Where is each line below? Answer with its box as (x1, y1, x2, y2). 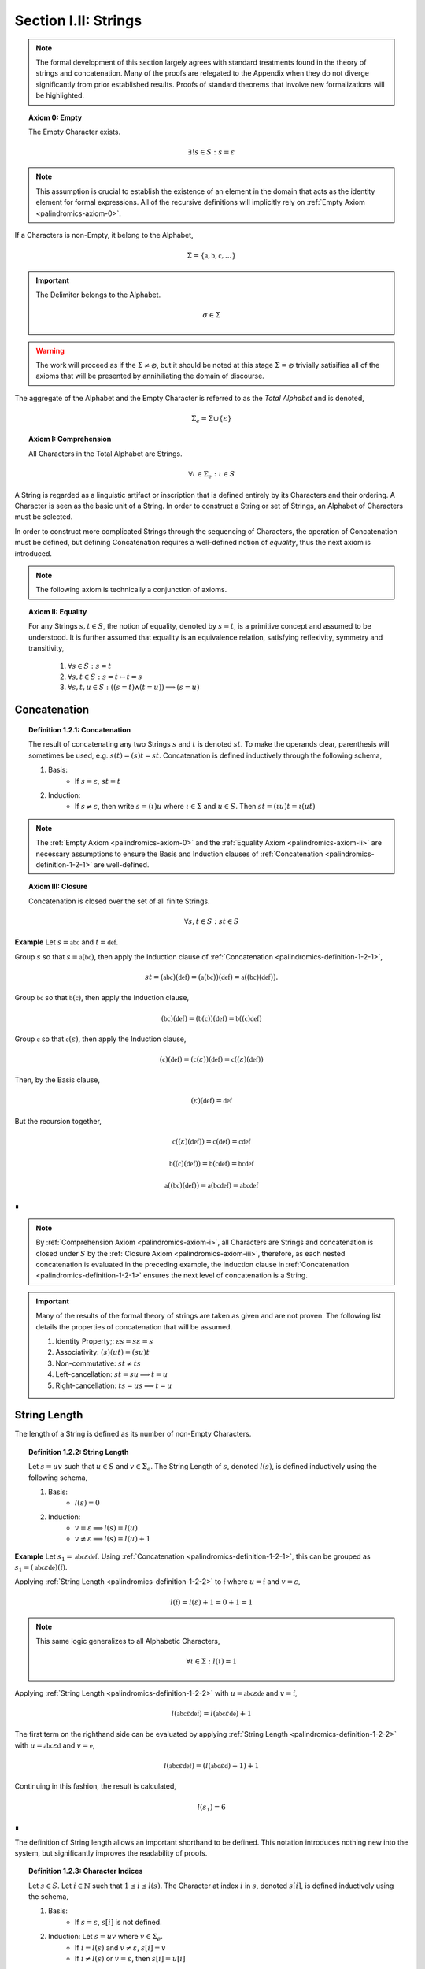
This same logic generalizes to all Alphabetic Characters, (35, 1637, 220, 1646)
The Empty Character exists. (28, 127, 121, 136)
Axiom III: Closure (28, 882, 88, 892)
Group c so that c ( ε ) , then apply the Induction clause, (14, 1034, 187, 1044)
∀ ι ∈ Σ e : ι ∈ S (187, 469, 235, 480)
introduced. (14, 548, 53, 558)
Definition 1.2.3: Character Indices (28, 1867, 143, 1876)
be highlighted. (35, 91, 85, 100)
